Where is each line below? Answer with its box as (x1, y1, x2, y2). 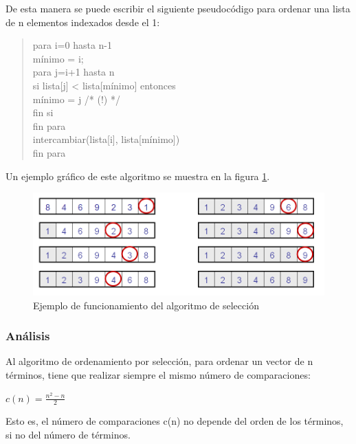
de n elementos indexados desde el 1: (5, 14, 160, 29)
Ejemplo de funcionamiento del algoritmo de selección (33, 298, 259, 312)
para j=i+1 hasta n (32, 65, 115, 79)
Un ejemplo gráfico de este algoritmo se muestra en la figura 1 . (5, 168, 270, 183)
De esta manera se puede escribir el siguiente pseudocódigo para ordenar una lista (5, 1, 351, 15)
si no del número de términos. (5, 428, 131, 441)
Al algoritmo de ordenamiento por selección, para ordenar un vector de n (5, 354, 313, 368)
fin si (32, 105, 54, 120)
